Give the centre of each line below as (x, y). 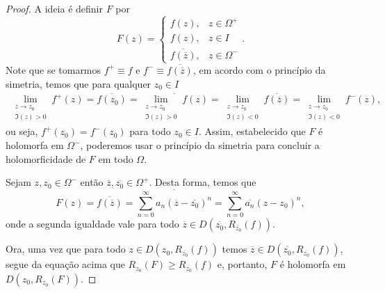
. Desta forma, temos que (203, 182)
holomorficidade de (46, 158)
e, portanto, (242, 264)
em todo (116, 158)
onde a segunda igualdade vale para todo (92, 224)
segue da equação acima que (65, 264)
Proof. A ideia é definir (54, 8)
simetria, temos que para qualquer (79, 83)
